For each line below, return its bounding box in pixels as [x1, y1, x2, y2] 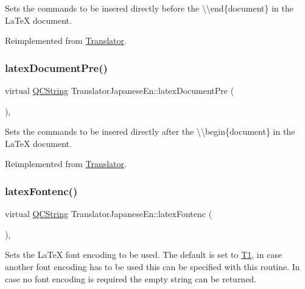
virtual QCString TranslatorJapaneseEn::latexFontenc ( [5, 207, 212, 220]
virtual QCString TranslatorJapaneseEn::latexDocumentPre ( [5, 84, 234, 96]
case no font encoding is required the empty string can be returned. [5, 272, 257, 285]
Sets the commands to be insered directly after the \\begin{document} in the [5, 125, 295, 138]
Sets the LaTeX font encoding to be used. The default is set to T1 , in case [5, 248, 282, 261]
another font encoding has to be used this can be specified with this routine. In [5, 260, 300, 273]
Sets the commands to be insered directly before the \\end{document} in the [5, 2, 294, 14]
